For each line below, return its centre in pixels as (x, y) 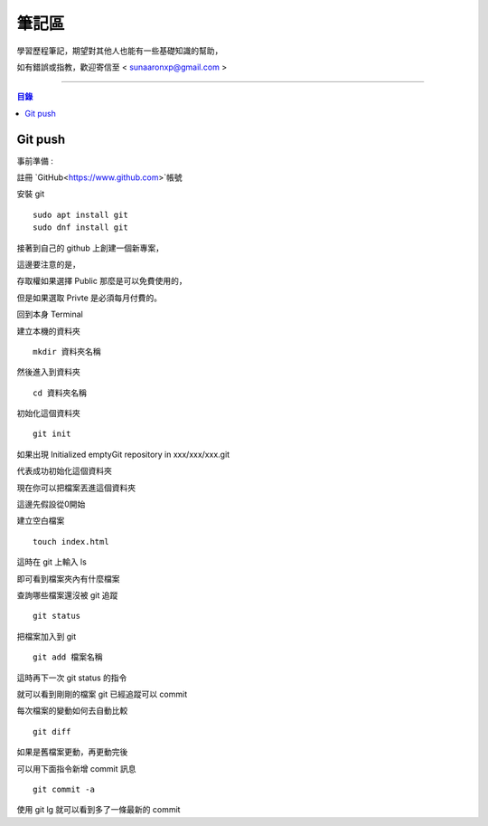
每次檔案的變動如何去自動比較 (72, 711)
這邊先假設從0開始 (51, 504)
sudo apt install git (80, 214)
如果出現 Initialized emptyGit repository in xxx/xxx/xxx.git (123, 454)
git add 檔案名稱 (68, 657)
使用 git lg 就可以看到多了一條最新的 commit (99, 810)
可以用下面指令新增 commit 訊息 (76, 768)
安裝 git (31, 194)
